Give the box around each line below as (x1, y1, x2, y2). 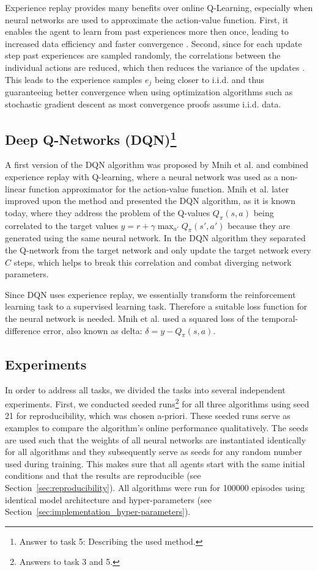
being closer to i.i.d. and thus (155, 73, 265, 85)
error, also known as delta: (43, 324, 142, 336)
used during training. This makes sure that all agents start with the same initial (5, 457, 305, 470)
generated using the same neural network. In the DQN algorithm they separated (5, 231, 306, 244)
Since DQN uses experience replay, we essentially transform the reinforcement (5, 288, 296, 300)
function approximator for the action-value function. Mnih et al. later (28, 182, 289, 195)
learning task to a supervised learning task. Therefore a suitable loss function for (5, 300, 308, 313)
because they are (227, 219, 290, 231)
